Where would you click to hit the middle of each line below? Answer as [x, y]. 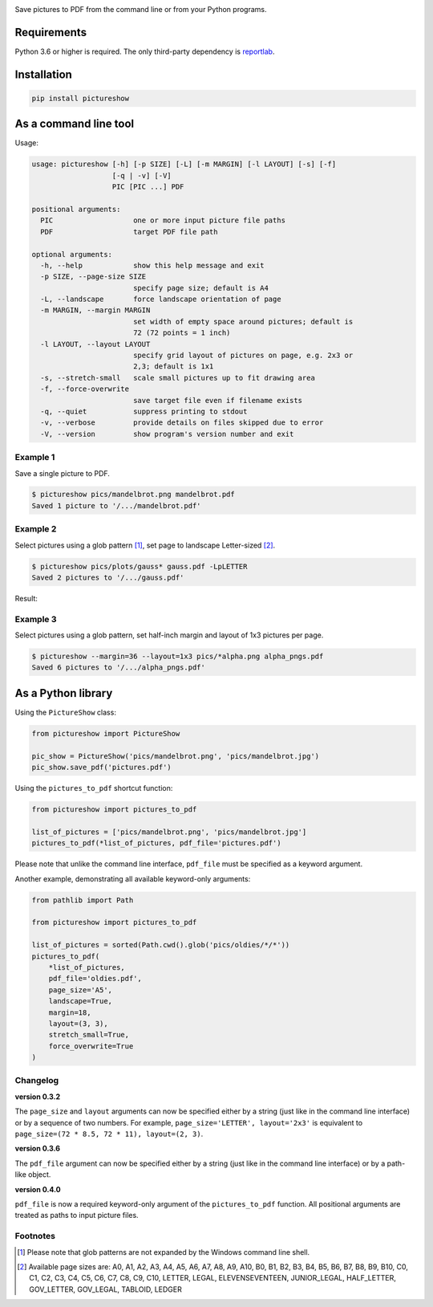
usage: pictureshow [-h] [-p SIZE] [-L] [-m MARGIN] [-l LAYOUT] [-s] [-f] [184, 164]
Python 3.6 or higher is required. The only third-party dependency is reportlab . [145, 51]
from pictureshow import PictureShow [106, 733]
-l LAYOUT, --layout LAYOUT [95, 344]
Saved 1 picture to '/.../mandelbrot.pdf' [116, 505]
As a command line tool [75, 124]
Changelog [37, 1081]
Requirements [51, 32]
